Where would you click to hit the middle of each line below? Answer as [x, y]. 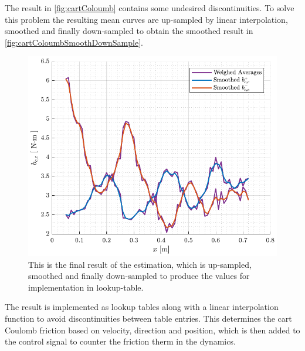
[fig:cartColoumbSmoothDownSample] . [74, 42]
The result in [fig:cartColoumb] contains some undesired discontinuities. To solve [150, 8]
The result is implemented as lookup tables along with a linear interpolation [142, 307]
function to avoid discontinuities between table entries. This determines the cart [148, 318]
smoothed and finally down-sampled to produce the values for [139, 276]
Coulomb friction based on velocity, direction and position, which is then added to [152, 330]
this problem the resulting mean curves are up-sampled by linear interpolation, [146, 19]
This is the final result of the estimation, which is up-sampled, [140, 264]
